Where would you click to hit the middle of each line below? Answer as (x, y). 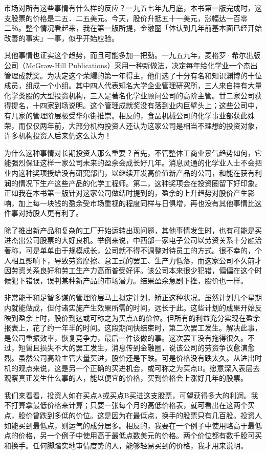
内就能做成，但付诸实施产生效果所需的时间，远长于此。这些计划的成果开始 (129, 308)
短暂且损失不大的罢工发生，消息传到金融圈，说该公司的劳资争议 (126, 348)
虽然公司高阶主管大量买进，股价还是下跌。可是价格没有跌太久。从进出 (136, 358)
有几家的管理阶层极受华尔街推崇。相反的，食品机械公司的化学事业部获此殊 (129, 115)
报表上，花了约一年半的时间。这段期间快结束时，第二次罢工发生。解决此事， (133, 328)
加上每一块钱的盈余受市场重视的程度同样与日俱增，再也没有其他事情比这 (140, 203)
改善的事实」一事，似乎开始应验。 (61, 38)
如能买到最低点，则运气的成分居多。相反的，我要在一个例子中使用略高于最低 (133, 425)
